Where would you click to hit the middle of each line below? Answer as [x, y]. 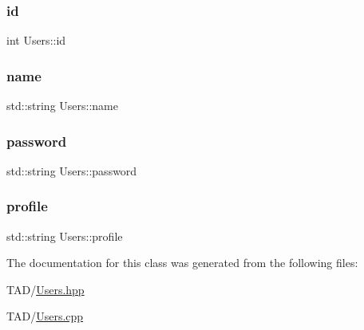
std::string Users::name [62, 106]
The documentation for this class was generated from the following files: [182, 263]
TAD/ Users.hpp [45, 289]
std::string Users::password [72, 170]
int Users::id [36, 40]
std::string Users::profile [65, 236]
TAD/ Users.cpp [45, 316]
